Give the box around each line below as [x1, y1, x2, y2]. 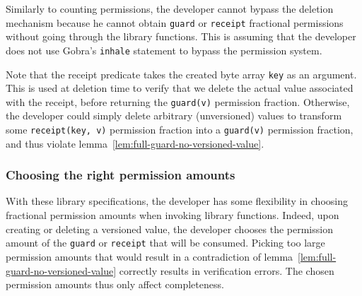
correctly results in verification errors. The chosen [119, 263, 334, 278]
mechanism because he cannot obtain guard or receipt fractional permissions [6, 15, 344, 30]
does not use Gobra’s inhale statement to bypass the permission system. [6, 42, 322, 57]
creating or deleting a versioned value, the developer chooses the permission [6, 221, 333, 236]
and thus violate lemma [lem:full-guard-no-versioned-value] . [6, 136, 264, 150]
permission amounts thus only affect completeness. [6, 277, 224, 292]
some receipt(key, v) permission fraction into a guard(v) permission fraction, [6, 122, 354, 136]
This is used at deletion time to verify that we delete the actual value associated [6, 81, 354, 95]
